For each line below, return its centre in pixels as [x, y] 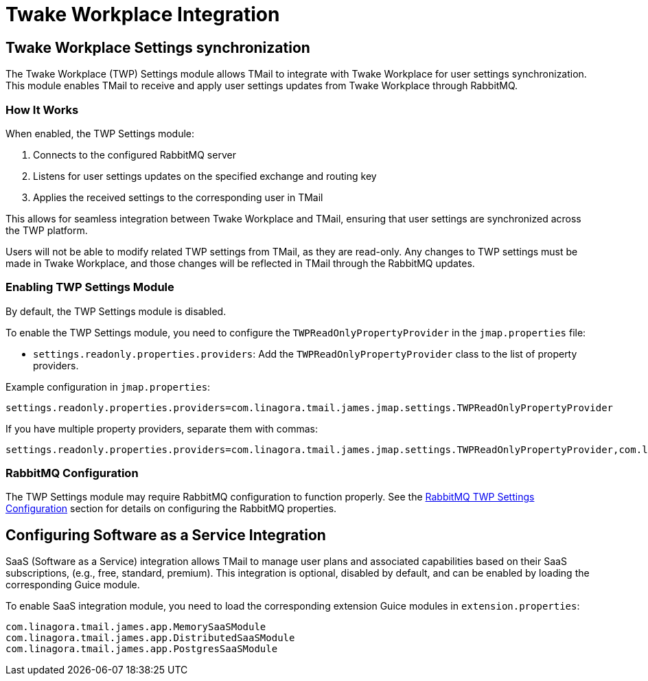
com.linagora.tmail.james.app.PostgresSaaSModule [142, 649]
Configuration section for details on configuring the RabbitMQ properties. [171, 509]
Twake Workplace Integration [143, 14]
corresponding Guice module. [73, 585]
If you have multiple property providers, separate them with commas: [162, 428]
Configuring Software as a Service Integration [166, 535]
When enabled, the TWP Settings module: [100, 133]
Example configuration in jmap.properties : [108, 386]
